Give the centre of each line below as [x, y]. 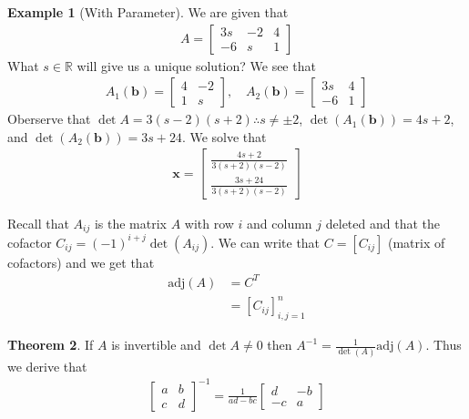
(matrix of [416, 242]
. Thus [444, 345]
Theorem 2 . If [51, 345]
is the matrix [130, 223]
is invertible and [156, 345]
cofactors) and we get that [81, 262]
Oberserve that [49, 119]
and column [280, 223]
